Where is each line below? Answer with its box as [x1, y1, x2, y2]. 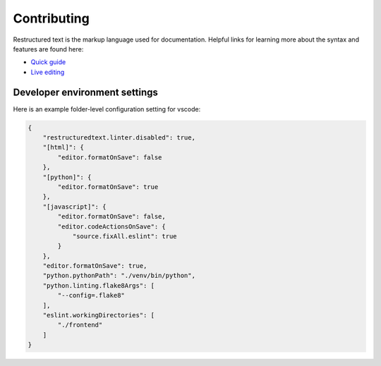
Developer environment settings [13, 86, 158, 98]
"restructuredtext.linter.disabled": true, [42, 134, 195, 141]
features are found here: [13, 44, 84, 53]
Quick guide [30, 58, 66, 66]
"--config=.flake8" [57, 291, 125, 300]
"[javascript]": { [42, 202, 107, 211]
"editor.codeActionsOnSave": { [57, 222, 166, 231]
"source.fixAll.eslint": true [72, 232, 177, 240]
